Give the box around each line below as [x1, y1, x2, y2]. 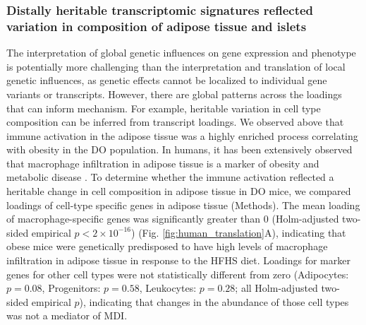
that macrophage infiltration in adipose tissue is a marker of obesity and [6, 155, 319, 170]
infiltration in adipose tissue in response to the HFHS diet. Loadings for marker [6, 253, 350, 268]
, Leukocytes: [139, 280, 197, 295]
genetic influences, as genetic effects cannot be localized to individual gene [6, 73, 327, 88]
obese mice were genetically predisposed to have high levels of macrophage [6, 239, 328, 254]
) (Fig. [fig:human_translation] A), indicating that [131, 225, 346, 240]
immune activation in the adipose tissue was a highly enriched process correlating [6, 128, 358, 143]
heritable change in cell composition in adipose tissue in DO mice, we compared [6, 184, 351, 199]
